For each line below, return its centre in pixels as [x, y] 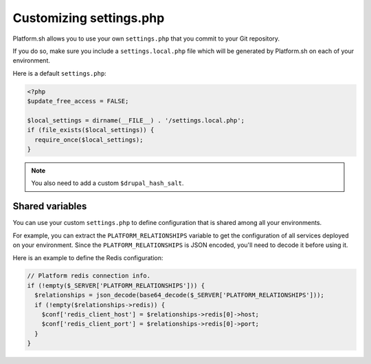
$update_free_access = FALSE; [78, 101]
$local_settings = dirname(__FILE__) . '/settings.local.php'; [136, 120]
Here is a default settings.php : [59, 73]
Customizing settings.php [89, 18]
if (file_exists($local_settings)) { [91, 130]
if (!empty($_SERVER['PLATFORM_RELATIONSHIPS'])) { [116, 285]
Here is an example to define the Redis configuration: [88, 257]
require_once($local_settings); [89, 140]
